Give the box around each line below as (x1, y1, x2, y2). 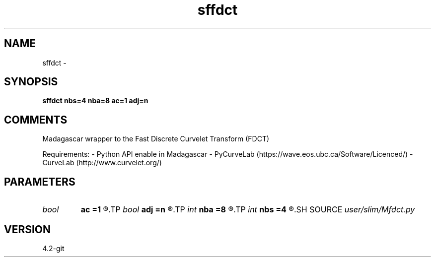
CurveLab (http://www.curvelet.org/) (42, 158, 162, 167)
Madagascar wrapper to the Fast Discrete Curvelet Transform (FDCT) (42, 134, 270, 143)
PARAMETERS (4, 175, 75, 188)
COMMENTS (4, 113, 68, 126)
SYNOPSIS (4, 75, 58, 88)
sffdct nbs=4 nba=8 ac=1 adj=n (42, 96, 148, 105)
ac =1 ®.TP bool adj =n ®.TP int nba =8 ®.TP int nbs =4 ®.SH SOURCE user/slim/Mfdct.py (80, 204, 415, 215)
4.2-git (42, 244, 65, 253)
